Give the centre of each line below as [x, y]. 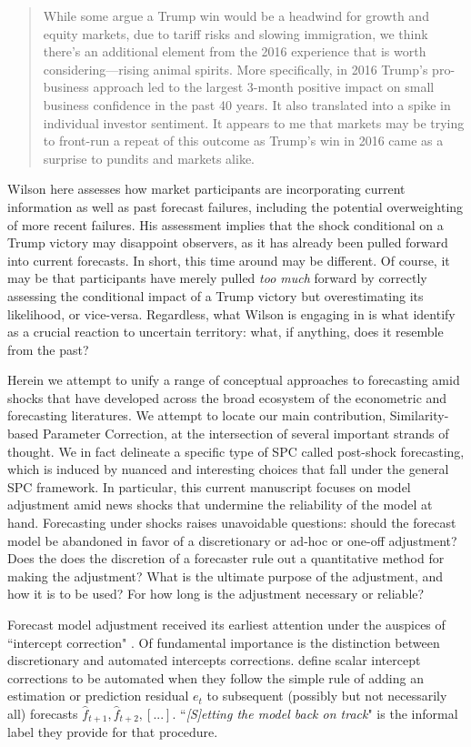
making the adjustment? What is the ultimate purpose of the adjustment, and [225, 575]
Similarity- [419, 415]
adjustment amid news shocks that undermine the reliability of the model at [220, 505]
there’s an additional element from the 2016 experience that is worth [235, 51]
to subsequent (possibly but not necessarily [327, 696]
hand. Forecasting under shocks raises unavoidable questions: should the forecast [232, 523]
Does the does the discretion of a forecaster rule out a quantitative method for [226, 558]
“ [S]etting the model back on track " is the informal [319, 713]
